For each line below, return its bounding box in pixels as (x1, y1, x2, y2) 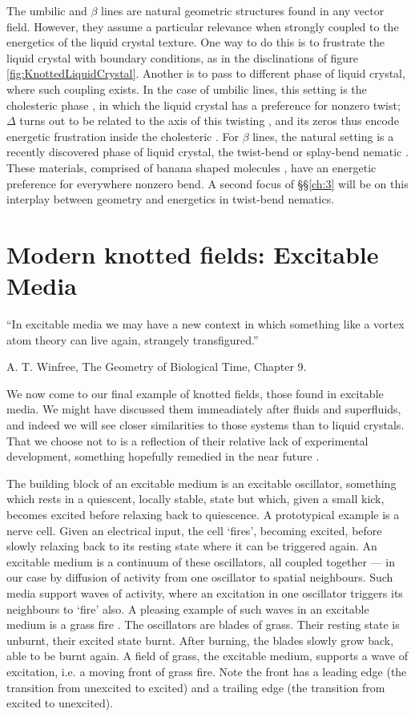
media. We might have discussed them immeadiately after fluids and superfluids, (6, 401, 401, 417)
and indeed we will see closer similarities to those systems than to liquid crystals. (6, 417, 405, 433)
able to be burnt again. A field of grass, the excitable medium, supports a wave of (6, 647, 408, 664)
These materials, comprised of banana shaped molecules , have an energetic (6, 159, 377, 175)
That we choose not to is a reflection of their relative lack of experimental (6, 432, 369, 449)
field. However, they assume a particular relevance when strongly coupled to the (6, 18, 399, 34)
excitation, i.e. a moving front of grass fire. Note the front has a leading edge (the (6, 663, 407, 679)
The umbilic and (6, 2, 87, 18)
